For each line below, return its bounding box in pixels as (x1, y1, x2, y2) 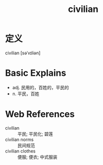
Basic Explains (5, 67, 66, 79)
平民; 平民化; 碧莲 (17, 131, 53, 137)
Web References (5, 109, 75, 120)
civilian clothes (5, 148, 36, 154)
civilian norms (5, 136, 34, 143)
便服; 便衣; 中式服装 (17, 154, 58, 160)
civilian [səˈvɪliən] (5, 50, 41, 56)
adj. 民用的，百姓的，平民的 (12, 84, 69, 90)
